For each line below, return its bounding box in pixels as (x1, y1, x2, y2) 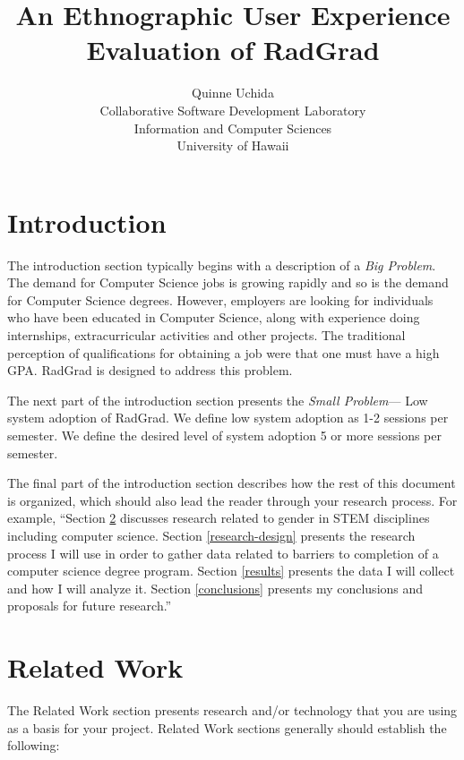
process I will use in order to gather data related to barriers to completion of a (7, 543, 439, 562)
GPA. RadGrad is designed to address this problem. (7, 361, 293, 380)
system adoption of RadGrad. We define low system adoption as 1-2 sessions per (7, 408, 449, 427)
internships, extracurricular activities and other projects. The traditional (7, 326, 406, 344)
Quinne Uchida (192, 83, 274, 102)
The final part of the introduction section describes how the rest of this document (7, 474, 456, 492)
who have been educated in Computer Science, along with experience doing (7, 308, 420, 327)
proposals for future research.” (7, 596, 172, 615)
